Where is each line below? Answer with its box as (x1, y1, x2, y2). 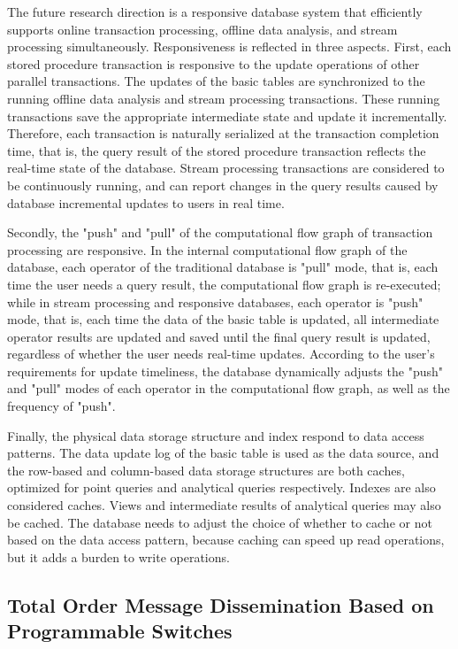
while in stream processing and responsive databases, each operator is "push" (7, 292, 424, 311)
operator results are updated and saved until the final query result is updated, (7, 327, 431, 345)
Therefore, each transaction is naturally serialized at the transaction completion (7, 124, 439, 143)
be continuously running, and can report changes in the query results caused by (7, 175, 439, 194)
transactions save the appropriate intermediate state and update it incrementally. (7, 106, 447, 125)
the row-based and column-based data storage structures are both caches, (7, 460, 405, 479)
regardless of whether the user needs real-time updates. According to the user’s (7, 344, 435, 363)
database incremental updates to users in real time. (7, 193, 285, 212)
